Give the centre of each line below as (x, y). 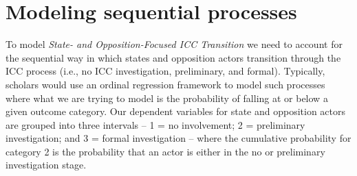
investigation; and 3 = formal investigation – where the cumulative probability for (178, 138)
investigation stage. (46, 165)
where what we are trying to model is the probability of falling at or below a (167, 98)
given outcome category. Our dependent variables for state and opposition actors (176, 111)
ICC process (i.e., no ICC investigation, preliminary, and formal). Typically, (165, 71)
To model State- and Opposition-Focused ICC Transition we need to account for (174, 44)
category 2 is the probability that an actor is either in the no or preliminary (165, 151)
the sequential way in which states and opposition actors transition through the (173, 57)
